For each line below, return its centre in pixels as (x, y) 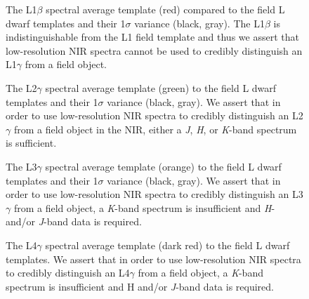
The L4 (21, 245)
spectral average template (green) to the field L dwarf (161, 87)
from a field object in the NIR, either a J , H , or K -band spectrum (155, 129)
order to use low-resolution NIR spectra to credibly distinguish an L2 (154, 115)
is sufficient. (31, 143)
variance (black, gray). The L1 (199, 23)
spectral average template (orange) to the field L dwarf (163, 166)
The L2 (21, 87)
